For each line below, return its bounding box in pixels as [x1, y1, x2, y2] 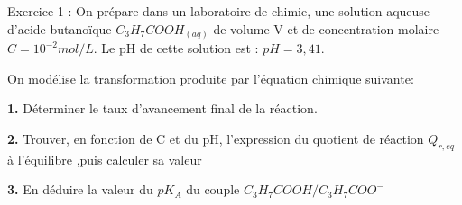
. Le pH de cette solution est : [93, 39, 259, 58]
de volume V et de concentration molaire [213, 19, 439, 38]
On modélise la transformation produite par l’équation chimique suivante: [7, 68, 414, 87]
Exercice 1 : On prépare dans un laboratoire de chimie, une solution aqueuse [7, 2, 430, 20]
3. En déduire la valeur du [7, 180, 153, 199]
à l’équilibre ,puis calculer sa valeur [7, 149, 202, 168]
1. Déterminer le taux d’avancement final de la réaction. [7, 99, 318, 118]
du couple [186, 180, 240, 199]
